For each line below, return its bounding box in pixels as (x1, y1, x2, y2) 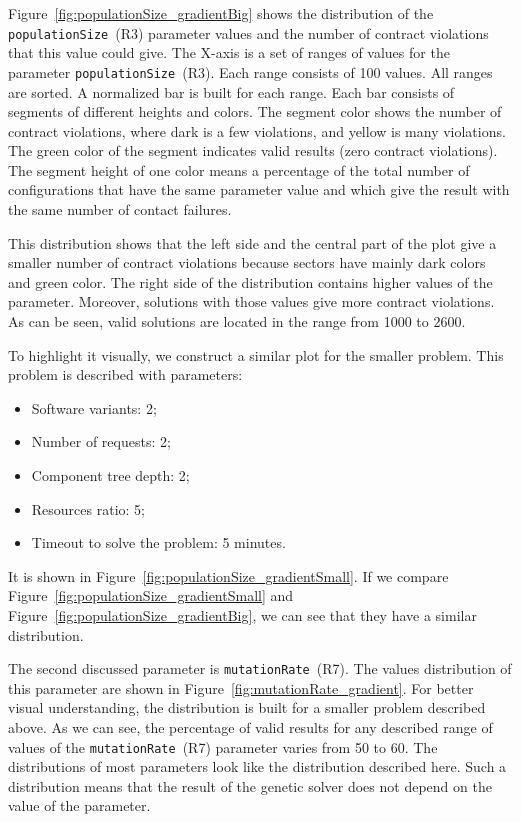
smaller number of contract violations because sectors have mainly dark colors (8, 252, 486, 273)
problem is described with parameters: (8, 364, 243, 385)
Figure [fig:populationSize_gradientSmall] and (8, 585, 294, 606)
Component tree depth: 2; (31, 465, 190, 485)
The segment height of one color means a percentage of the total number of (8, 159, 470, 180)
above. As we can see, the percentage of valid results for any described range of (8, 717, 493, 737)
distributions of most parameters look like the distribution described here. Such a (8, 756, 507, 777)
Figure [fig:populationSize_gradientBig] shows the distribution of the (8, 3, 434, 23)
